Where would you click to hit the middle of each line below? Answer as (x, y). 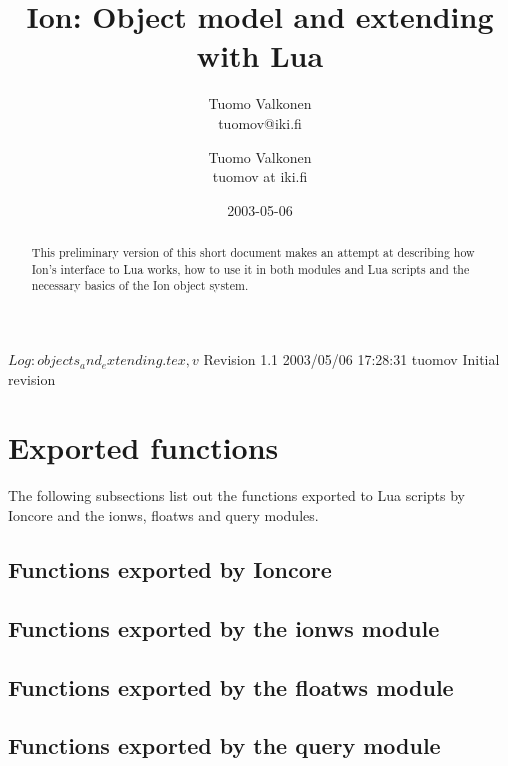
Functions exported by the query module (224, 745)
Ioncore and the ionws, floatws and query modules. (163, 514)
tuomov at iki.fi (260, 176)
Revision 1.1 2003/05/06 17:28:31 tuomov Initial (351, 359)
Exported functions (143, 447)
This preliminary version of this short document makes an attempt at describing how (253, 252)
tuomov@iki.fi (260, 122)
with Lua (260, 55)
